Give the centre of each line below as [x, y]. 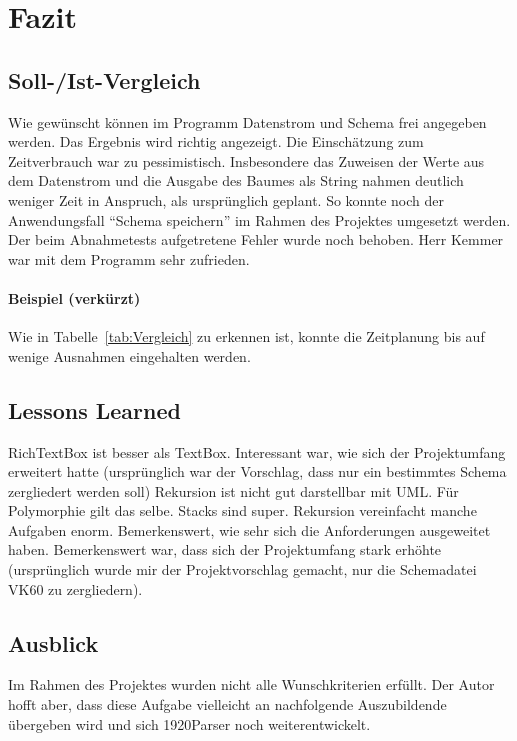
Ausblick [53, 642]
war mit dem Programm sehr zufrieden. [129, 258]
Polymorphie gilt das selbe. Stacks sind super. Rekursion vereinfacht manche [242, 510]
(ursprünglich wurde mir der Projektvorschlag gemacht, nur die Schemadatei [242, 569]
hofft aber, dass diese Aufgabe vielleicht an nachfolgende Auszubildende [227, 704]
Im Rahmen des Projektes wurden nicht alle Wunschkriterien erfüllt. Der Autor [251, 684]
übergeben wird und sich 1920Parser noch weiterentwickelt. [189, 723]
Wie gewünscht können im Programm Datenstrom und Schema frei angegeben [247, 121]
